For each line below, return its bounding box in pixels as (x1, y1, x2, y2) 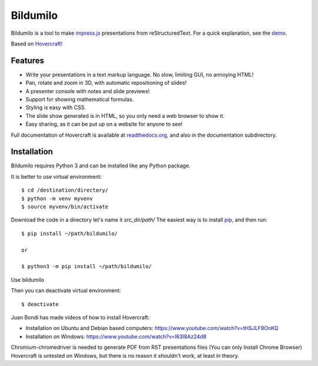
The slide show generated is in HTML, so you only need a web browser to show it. (25, 112, 225, 119)
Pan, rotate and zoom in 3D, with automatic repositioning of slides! (25, 80, 187, 87)
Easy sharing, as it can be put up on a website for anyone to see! (25, 121, 183, 128)
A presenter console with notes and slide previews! (25, 87, 150, 94)
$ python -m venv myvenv (21, 195, 93, 202)
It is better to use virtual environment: (11, 173, 102, 180)
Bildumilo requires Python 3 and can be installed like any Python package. (11, 162, 191, 169)
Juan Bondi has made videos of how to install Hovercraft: (11, 314, 150, 321)
